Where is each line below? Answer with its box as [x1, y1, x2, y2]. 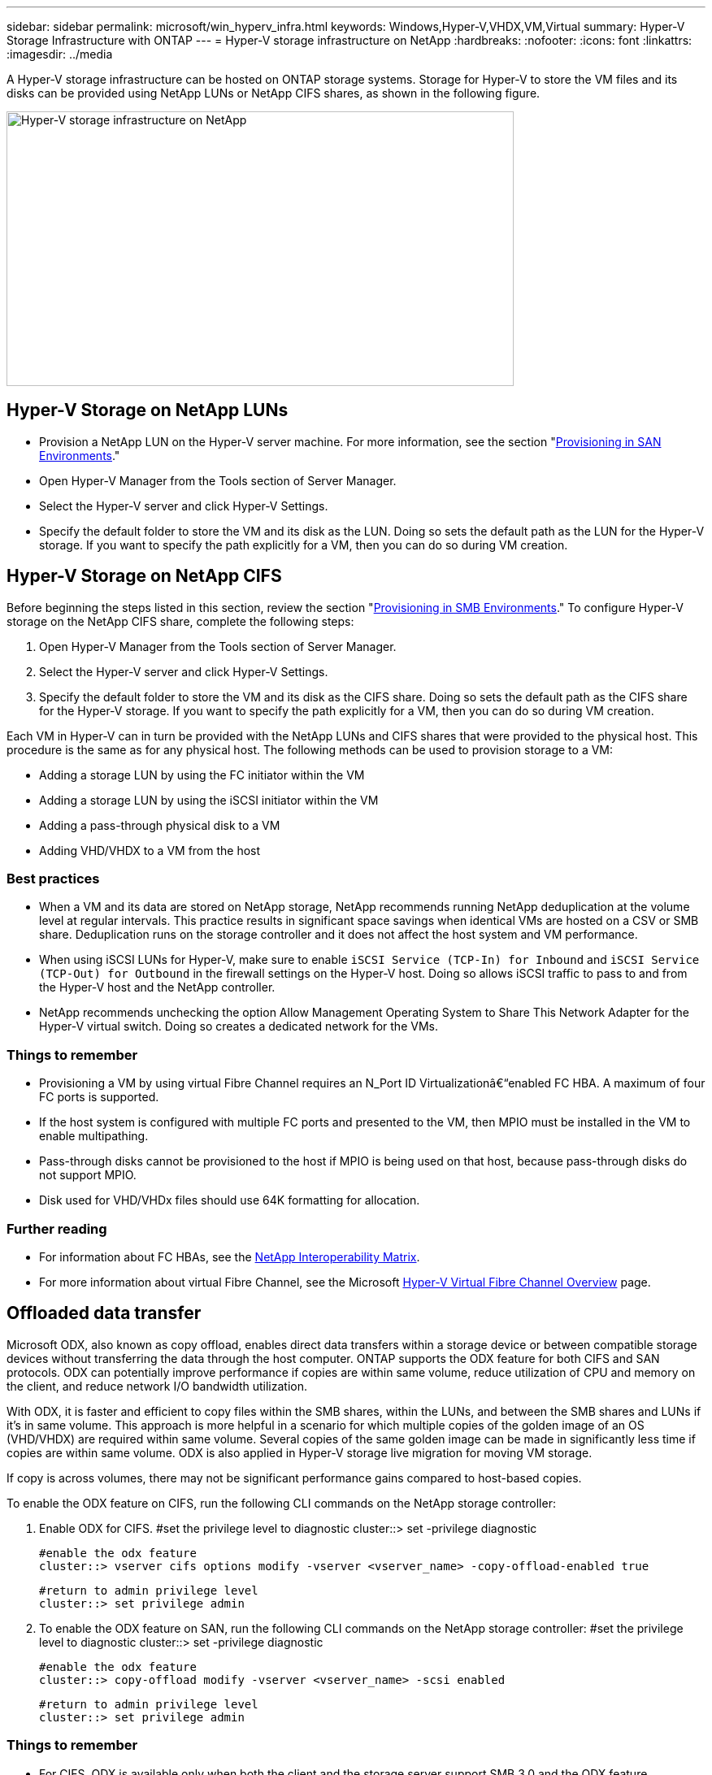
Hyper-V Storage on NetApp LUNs [7, 400, 289, 421]
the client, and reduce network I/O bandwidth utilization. [7, 1378, 308, 1393]
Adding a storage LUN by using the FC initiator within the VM [39, 767, 365, 782]
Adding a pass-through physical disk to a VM [39, 818, 280, 832]
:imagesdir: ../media [7, 47, 113, 61]
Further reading [7, 1220, 107, 1237]
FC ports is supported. [39, 1090, 159, 1104]
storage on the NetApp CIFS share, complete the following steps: [7, 614, 354, 628]
